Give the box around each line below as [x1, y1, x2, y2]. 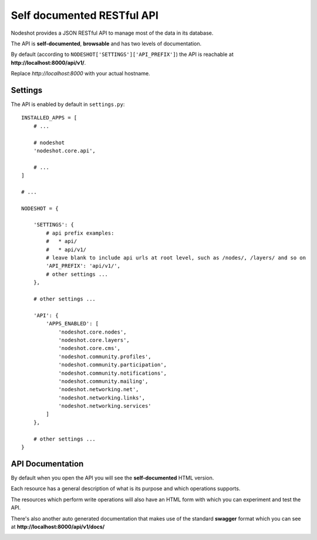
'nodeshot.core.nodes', [58, 328, 127, 335]
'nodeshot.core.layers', [58, 336, 130, 344]
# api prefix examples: [46, 229, 114, 236]
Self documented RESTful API [11, 9, 158, 22]
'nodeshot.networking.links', [58, 394, 146, 401]
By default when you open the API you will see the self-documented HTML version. [11, 474, 214, 481]
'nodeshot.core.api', [33, 147, 96, 154]
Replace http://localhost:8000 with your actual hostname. [11, 70, 150, 77]
